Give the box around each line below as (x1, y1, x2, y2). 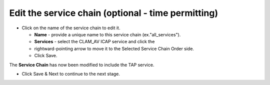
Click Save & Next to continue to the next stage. (21, 71, 120, 77)
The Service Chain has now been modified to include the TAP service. (9, 62, 154, 68)
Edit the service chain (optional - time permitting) (9, 7, 218, 18)
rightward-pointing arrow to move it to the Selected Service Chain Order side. (34, 45, 194, 52)
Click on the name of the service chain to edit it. (21, 25, 120, 31)
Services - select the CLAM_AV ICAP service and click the (34, 39, 155, 45)
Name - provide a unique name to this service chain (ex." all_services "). (34, 31, 181, 37)
